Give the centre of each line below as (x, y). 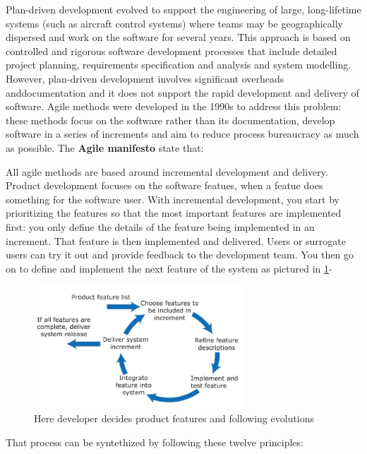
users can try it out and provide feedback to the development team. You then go (180, 255)
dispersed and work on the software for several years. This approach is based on (178, 37)
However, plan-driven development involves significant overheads (145, 78)
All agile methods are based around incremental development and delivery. (167, 171)
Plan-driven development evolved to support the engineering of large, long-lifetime (183, 9)
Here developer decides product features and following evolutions (174, 418)
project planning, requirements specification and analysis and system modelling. (179, 65)
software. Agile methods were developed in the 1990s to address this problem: (174, 106)
